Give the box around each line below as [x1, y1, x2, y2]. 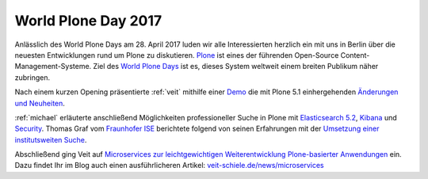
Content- [340, 50, 370, 59]
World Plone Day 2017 [14, 12, 162, 29]
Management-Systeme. [14, 62, 92, 71]
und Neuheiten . [14, 98, 65, 108]
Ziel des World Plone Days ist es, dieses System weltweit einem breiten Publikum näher [93, 62, 379, 71]
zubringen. [14, 72, 51, 82]
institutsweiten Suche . [14, 135, 87, 144]
